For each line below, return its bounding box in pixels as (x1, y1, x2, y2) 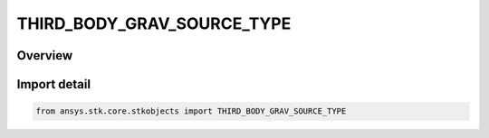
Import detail (16, 77, 91, 92)
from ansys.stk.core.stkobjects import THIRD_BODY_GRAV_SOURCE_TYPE (35, 106, 347, 116)
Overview (16, 48, 73, 63)
